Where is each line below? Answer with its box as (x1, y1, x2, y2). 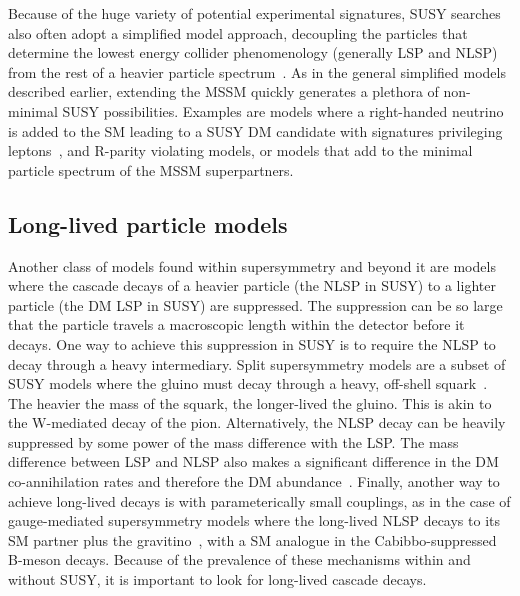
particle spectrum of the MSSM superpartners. (8, 159, 294, 180)
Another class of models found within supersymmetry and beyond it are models (8, 255, 496, 276)
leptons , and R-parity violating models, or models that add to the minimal (8, 140, 473, 161)
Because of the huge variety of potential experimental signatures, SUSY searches (8, 3, 501, 23)
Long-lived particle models (8, 208, 288, 239)
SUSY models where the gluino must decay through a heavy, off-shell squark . (8, 373, 488, 394)
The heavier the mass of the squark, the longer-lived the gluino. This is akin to (8, 392, 492, 413)
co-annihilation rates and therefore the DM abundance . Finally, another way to (8, 471, 500, 492)
